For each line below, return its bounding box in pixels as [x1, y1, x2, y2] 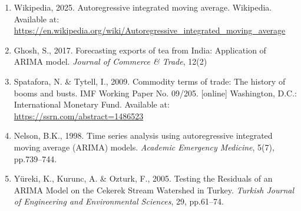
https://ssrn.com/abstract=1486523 [14, 109, 144, 122]
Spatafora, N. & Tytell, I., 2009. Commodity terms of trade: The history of [14, 75, 286, 87]
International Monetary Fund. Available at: [14, 98, 170, 110]
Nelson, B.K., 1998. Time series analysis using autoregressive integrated [14, 129, 273, 142]
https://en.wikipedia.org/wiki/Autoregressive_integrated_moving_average [14, 24, 286, 36]
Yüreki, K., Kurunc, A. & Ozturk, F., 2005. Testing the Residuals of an [14, 172, 273, 185]
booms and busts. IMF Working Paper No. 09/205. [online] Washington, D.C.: [14, 86, 297, 99]
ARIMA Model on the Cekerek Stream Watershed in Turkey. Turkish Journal [14, 183, 294, 196]
